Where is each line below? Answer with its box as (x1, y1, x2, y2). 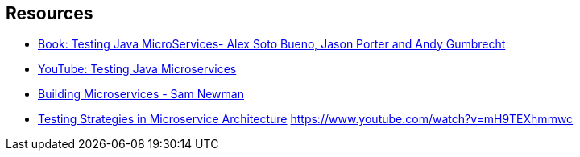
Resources (6, 3, 93, 23)
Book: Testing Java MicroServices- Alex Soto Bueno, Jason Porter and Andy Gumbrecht (38, 37, 506, 52)
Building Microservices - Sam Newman (38, 87, 244, 101)
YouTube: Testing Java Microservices (38, 62, 237, 76)
